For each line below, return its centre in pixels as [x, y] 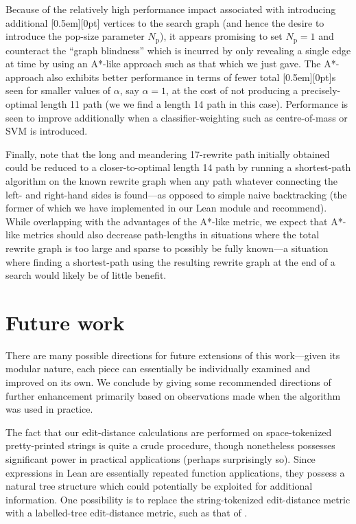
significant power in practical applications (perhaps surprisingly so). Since [161, 459]
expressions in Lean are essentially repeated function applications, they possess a [175, 472]
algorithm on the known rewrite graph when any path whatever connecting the [171, 180]
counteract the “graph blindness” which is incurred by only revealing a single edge [178, 50]
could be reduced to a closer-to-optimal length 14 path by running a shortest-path [178, 167]
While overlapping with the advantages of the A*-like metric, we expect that [167, 221]
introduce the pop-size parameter [75, 36]
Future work [65, 322]
